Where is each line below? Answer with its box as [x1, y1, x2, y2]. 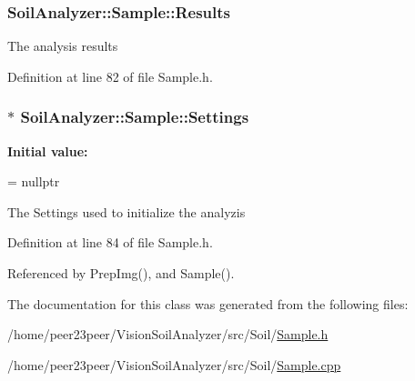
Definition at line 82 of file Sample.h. [7, 66, 213, 85]
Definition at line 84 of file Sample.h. [7, 233, 213, 252]
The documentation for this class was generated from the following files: [7, 294, 409, 313]
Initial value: [7, 141, 88, 160]
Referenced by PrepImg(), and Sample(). [7, 264, 235, 282]
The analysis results [7, 36, 118, 55]
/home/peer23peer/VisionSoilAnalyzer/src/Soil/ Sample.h [7, 325, 329, 344]
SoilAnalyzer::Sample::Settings [20, 105, 249, 128]
